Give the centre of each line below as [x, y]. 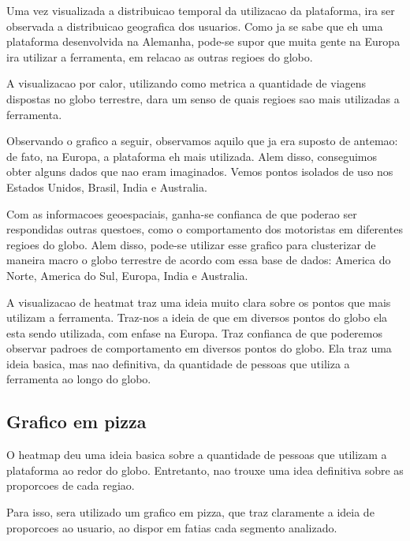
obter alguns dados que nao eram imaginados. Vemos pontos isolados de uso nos [200, 172]
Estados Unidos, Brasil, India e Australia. [107, 187]
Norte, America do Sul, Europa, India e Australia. [127, 275]
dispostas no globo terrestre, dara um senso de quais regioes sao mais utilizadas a [203, 98]
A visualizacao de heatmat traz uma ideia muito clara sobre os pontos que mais [199, 302]
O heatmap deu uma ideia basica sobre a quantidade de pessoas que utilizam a [197, 455]
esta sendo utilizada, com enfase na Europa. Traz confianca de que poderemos [194, 332]
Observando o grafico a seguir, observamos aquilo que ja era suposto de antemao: [202, 141]
